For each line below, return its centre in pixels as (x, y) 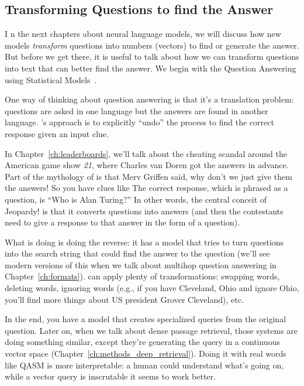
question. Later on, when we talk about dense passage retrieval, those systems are (151, 330)
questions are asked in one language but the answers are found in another (137, 110)
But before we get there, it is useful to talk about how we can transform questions (152, 57)
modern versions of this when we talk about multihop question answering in (141, 264)
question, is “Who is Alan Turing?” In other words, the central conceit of (136, 199)
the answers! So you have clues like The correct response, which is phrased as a (146, 188)
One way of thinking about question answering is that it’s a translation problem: (149, 99)
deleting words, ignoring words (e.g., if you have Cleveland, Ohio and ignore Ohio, (152, 288)
